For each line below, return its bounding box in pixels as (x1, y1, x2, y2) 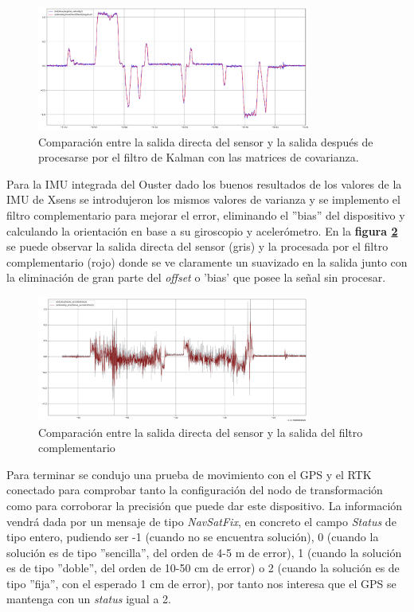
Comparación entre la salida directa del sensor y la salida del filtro (38, 423, 363, 440)
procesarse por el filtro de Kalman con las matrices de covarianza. (38, 149, 359, 166)
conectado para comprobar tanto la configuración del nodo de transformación (6, 481, 383, 498)
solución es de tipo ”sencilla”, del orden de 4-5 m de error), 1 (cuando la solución (6, 544, 402, 560)
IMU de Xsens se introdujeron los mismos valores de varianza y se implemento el (6, 191, 400, 208)
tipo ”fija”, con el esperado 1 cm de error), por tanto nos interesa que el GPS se (6, 575, 396, 591)
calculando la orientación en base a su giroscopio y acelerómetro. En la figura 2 (6, 222, 398, 239)
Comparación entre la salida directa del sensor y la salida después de (38, 133, 373, 150)
